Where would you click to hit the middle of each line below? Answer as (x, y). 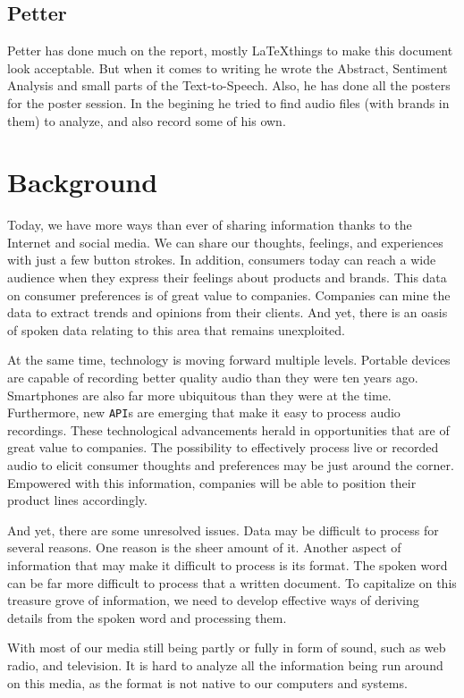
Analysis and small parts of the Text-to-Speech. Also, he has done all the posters (229, 85)
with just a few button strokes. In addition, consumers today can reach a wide (222, 260)
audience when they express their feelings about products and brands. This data (227, 278)
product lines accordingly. (77, 500)
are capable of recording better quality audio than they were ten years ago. (213, 378)
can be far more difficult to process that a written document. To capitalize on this (232, 582)
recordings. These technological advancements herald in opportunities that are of (228, 429)
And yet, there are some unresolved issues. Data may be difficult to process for (223, 530)
